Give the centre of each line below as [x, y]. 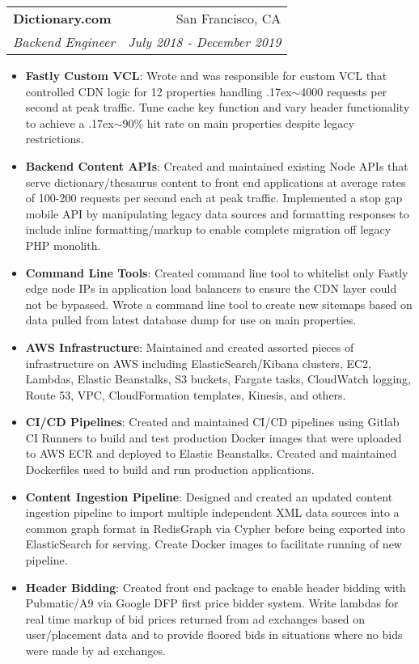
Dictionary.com [62, 18]
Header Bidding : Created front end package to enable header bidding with [216, 587]
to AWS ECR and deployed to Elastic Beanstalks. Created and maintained [211, 453]
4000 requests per [344, 91]
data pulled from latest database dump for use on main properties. [191, 320]
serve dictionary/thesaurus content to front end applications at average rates [216, 182]
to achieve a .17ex [70, 123]
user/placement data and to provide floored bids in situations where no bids [214, 634]
